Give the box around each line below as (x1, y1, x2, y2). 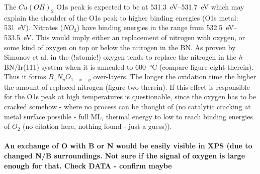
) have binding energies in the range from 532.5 (76, 22, 223, 33)
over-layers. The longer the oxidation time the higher (93, 71, 256, 82)
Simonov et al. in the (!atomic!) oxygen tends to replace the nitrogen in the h (4, 52, 242, 62)
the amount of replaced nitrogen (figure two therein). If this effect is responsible (4, 81, 250, 92)
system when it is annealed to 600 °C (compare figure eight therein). (41, 61, 254, 72)
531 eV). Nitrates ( (4, 22, 63, 33)
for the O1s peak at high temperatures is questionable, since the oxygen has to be (4, 91, 256, 102)
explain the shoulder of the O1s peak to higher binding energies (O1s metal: (4, 12, 238, 23)
